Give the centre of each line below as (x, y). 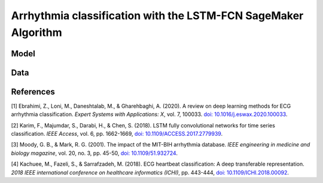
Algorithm (36, 32)
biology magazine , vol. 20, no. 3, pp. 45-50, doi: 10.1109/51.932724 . (94, 153)
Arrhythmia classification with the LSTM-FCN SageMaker (157, 16)
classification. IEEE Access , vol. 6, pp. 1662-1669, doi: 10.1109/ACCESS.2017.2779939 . (117, 134)
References (33, 92)
